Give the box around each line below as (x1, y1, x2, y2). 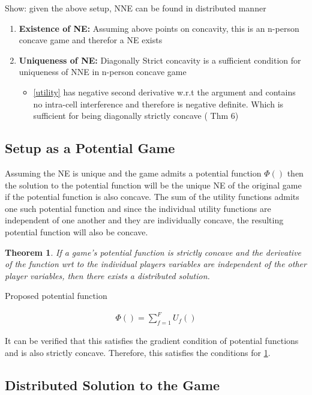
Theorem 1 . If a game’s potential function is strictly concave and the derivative (5, 246, 302, 258)
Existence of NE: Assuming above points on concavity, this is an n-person (19, 22, 299, 34)
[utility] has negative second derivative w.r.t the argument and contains (33, 85, 296, 98)
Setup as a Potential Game (5, 139, 175, 157)
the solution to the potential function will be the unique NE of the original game (5, 178, 302, 191)
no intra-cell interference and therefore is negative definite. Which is (33, 97, 284, 110)
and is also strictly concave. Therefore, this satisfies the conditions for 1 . (5, 346, 271, 358)
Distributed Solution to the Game (5, 375, 220, 394)
